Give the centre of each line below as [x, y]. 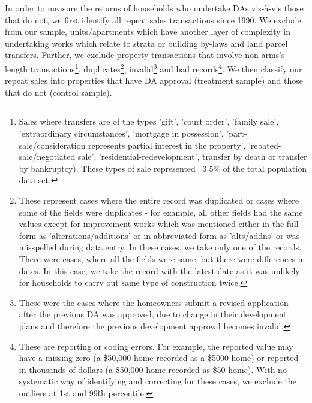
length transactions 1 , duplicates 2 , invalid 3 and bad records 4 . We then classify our [154, 68]
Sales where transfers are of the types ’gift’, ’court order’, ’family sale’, [149, 121]
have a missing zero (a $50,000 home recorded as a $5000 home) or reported [159, 358]
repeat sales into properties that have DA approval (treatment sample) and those [154, 81]
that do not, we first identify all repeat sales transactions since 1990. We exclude [153, 19]
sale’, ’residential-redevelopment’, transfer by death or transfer [192, 157]
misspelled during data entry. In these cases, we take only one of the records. [160, 247]
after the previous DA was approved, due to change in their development [153, 314]
